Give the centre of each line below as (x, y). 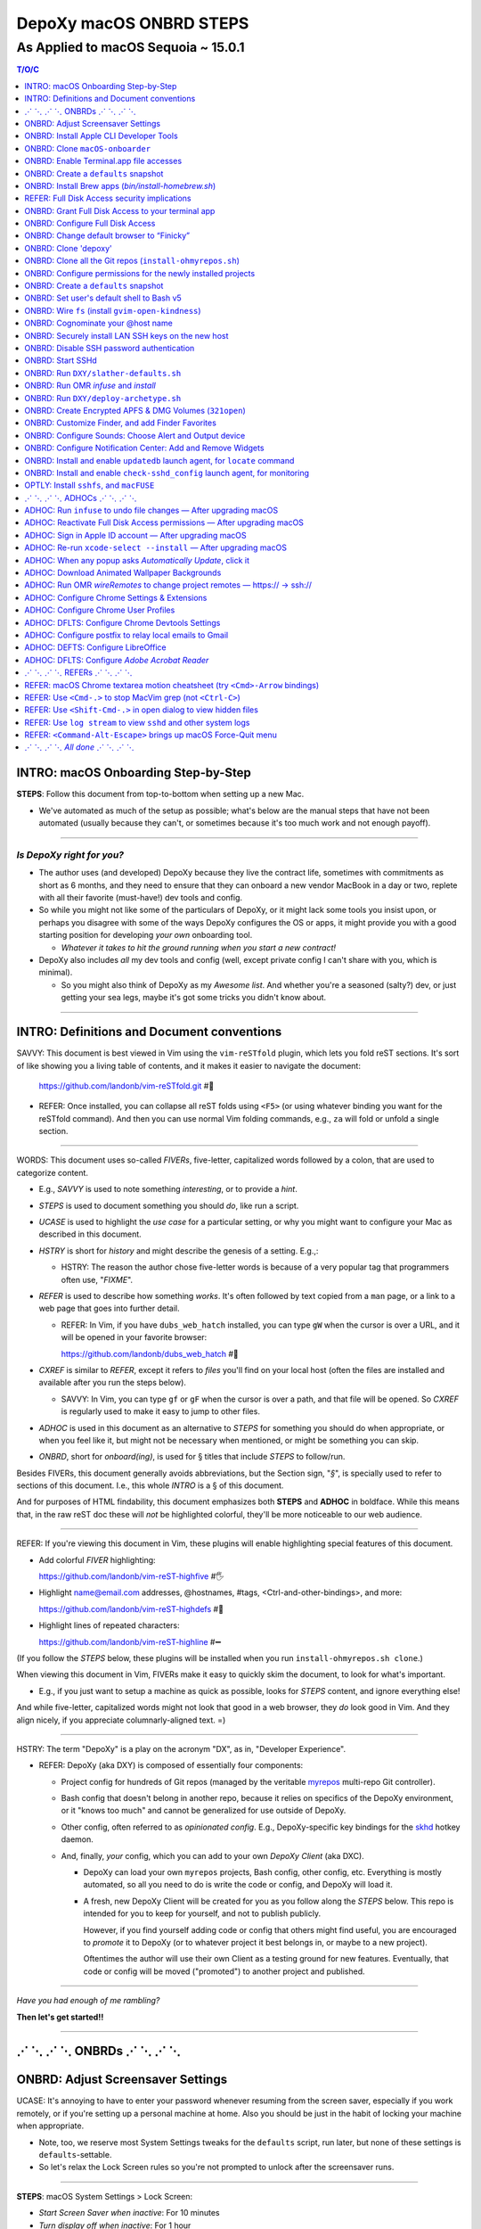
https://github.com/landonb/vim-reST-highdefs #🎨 (131, 1608)
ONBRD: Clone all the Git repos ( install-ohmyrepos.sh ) (132, 261)
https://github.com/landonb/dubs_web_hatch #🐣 (150, 1353)
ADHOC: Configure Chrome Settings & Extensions (116, 597)
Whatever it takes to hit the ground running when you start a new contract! (199, 947)
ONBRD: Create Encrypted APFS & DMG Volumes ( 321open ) (135, 410)
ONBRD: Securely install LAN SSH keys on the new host (126, 335)
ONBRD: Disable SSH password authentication (110, 348)
